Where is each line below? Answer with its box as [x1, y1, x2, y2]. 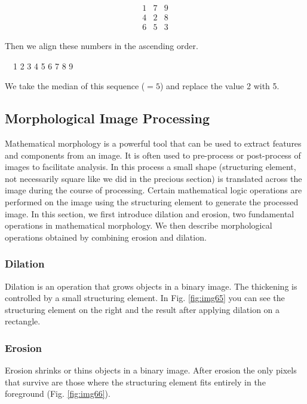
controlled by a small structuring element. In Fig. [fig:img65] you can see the [5, 291, 285, 304]
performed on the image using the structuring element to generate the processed [5, 196, 299, 208]
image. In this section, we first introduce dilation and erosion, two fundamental [5, 207, 294, 220]
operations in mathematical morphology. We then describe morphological [5, 219, 272, 232]
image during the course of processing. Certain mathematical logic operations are [5, 184, 302, 196]
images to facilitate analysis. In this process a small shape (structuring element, [5, 160, 296, 173]
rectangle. [5, 315, 41, 327]
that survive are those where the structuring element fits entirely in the [5, 375, 266, 388]
